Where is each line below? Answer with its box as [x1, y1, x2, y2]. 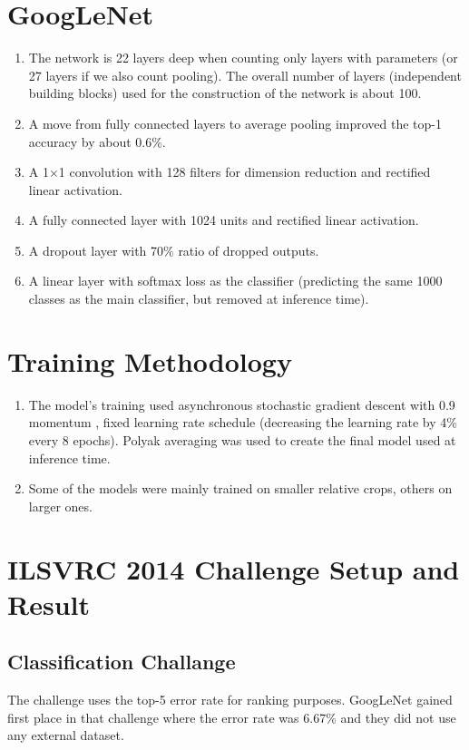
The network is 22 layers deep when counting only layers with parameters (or [28, 48, 458, 67]
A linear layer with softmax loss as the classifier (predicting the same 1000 [28, 271, 443, 290]
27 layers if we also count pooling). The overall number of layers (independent [28, 65, 462, 84]
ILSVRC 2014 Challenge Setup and [7, 550, 460, 587]
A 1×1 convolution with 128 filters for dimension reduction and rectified [28, 162, 431, 181]
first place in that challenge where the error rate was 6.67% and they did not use [7, 707, 456, 726]
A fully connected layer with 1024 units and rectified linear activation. [28, 210, 419, 229]
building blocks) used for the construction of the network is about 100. [28, 83, 422, 102]
